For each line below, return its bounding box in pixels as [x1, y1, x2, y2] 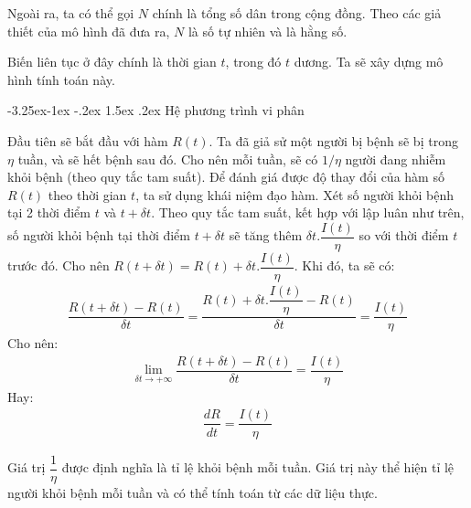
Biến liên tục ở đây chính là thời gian [7, 52, 217, 71]
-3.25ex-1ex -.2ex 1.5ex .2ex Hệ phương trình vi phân [7, 101, 305, 120]
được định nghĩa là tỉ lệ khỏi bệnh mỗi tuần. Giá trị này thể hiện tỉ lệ [61, 458, 455, 477]
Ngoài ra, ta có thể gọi [7, 4, 134, 22]
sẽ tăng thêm [229, 226, 303, 245]
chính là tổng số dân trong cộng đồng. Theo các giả [152, 4, 442, 22]
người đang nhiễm [345, 149, 446, 168]
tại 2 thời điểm [7, 203, 91, 222]
